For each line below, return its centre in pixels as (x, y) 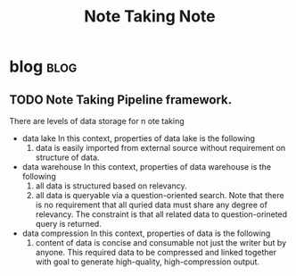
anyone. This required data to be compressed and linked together (156, 252)
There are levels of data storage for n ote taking (97, 121)
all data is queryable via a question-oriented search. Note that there (160, 195)
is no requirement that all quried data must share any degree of (151, 205)
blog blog (43, 67)
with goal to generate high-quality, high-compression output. (148, 262)
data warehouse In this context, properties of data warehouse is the (147, 167)
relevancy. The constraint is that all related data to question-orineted (161, 214)
